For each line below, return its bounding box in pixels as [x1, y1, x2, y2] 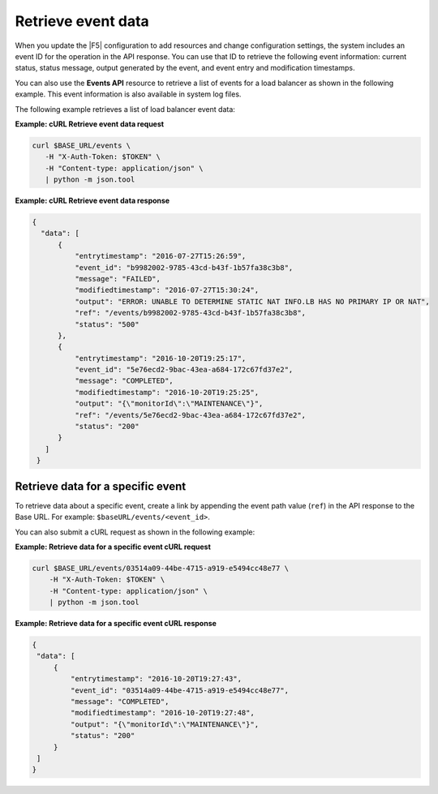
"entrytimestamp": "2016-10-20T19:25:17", [74, 354, 247, 363]
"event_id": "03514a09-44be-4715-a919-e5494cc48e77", [70, 685, 290, 695]
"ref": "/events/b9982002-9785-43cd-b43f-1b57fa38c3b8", [74, 308, 307, 318]
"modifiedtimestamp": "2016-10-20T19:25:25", [74, 388, 260, 397]
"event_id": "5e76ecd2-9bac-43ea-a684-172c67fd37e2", [74, 365, 294, 375]
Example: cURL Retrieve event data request [15, 118, 165, 129]
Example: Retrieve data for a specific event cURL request [15, 542, 211, 552]
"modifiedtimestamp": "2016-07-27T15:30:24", [74, 285, 260, 295]
